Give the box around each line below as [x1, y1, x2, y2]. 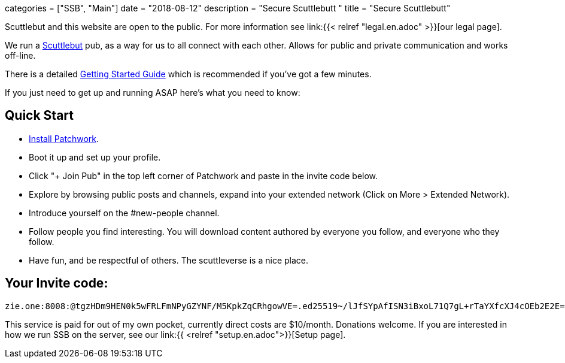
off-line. [5, 50, 36, 60]
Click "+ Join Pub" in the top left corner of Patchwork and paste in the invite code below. [29, 170, 378, 181]
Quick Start [5, 108, 74, 123]
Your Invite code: [5, 276, 108, 291]
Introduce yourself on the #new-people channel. [29, 207, 220, 218]
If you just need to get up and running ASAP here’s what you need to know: [5, 87, 300, 98]
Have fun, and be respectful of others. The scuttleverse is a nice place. [29, 255, 309, 265]
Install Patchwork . [29, 133, 99, 144]
